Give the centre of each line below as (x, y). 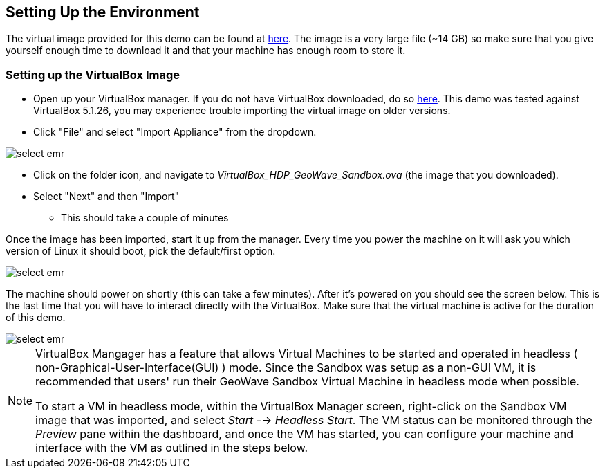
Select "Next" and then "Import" (106, 197)
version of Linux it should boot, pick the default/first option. (141, 251)
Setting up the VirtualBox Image (93, 74)
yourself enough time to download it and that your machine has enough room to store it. (206, 51)
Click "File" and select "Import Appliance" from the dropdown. (175, 132)
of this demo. (36, 318)
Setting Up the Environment (103, 12)
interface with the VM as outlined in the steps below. (172, 448)
